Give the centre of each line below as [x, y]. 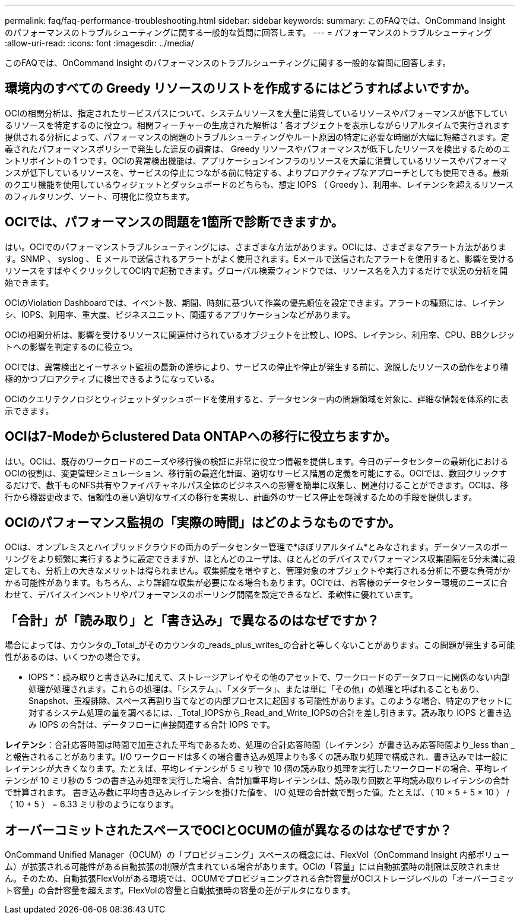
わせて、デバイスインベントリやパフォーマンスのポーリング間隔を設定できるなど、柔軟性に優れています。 [211, 595]
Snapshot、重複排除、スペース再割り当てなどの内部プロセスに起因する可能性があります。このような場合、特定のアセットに [270, 701]
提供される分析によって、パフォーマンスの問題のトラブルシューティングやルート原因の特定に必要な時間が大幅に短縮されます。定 [257, 137]
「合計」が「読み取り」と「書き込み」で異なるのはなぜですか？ [192, 620]
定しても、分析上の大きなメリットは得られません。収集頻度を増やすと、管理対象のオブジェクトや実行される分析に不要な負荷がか [258, 571]
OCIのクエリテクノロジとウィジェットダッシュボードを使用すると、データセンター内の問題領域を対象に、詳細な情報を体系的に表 [257, 399]
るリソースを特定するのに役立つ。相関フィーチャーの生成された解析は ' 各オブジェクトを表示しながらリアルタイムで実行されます [257, 125]
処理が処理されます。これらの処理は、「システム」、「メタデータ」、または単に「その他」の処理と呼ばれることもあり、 [256, 689]
